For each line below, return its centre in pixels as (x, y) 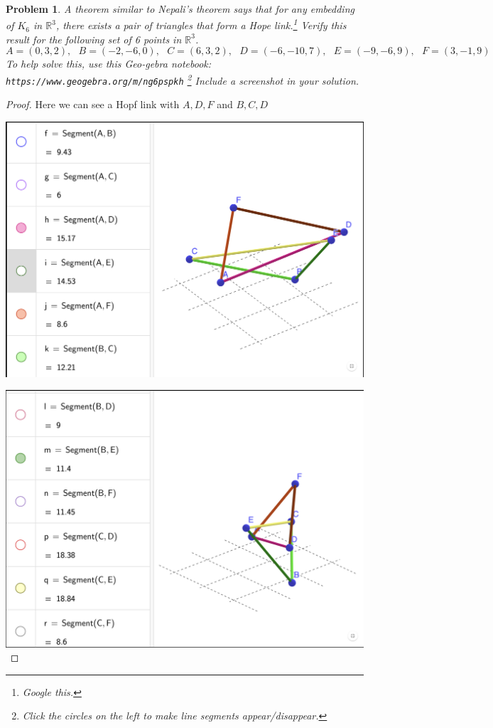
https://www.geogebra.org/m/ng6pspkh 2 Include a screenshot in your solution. (183, 79)
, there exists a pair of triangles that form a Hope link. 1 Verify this (201, 24)
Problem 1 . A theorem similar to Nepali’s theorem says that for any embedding (180, 9)
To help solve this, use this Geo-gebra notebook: (109, 64)
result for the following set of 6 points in (94, 39)
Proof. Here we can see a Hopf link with (93, 104)
